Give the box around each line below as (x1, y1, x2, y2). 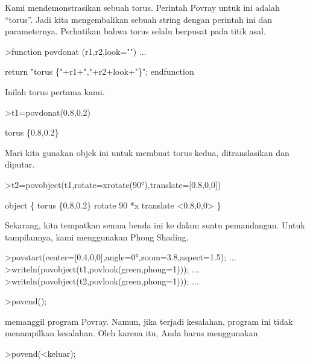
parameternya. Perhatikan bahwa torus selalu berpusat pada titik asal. (5, 25, 266, 37)
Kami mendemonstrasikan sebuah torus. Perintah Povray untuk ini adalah (5, 1, 280, 13)
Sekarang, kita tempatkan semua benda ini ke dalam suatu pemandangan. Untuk (5, 219, 305, 231)
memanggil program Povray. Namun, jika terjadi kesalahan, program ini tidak (5, 315, 293, 327)
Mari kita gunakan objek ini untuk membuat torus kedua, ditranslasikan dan (5, 146, 289, 158)
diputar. (5, 158, 35, 171)
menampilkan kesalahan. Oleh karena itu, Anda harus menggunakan (5, 327, 258, 339)
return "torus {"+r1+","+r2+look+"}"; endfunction (5, 65, 194, 78)
